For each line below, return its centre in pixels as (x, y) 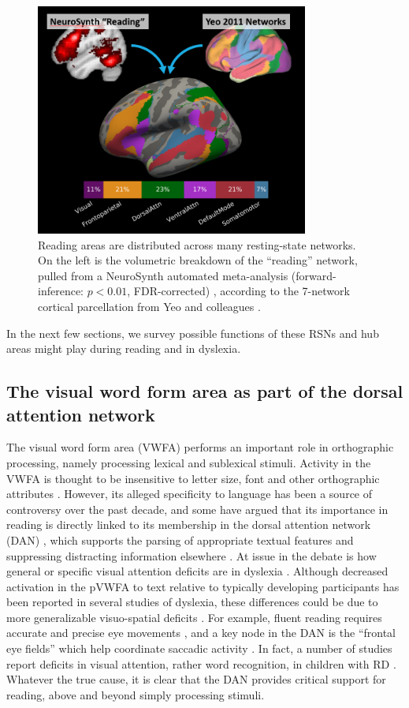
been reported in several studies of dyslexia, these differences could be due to (192, 602)
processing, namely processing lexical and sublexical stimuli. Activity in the (189, 462)
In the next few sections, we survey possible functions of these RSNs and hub (193, 333)
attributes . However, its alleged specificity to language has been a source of (190, 494)
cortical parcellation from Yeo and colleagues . (149, 306)
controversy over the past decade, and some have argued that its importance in (197, 509)
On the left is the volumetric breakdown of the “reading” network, (198, 260)
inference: (61, 291)
